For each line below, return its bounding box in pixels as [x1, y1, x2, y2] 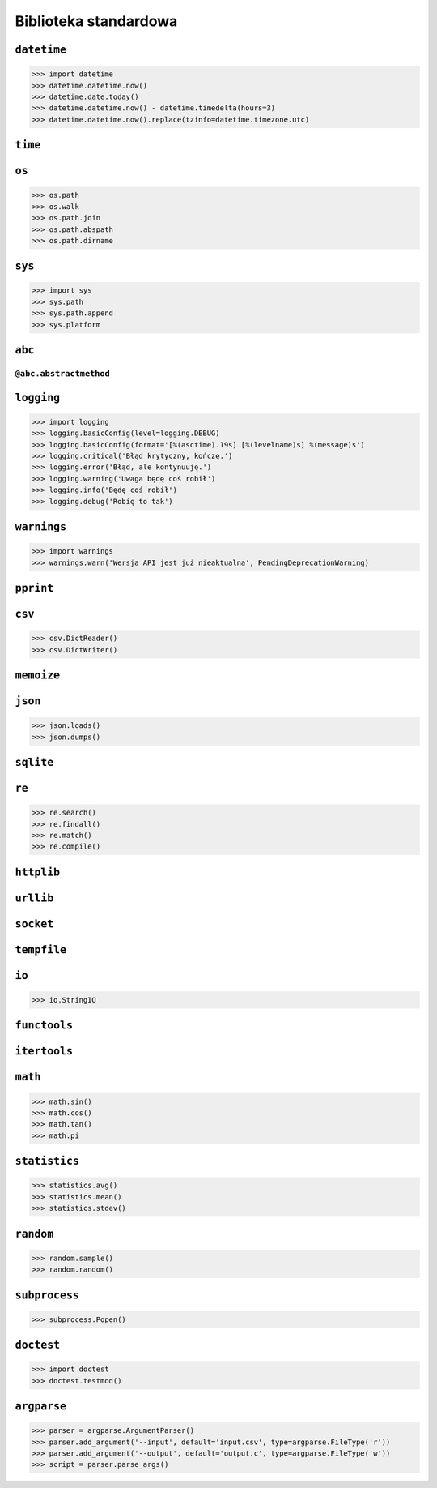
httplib [15, 866, 61, 879]
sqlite [15, 755, 54, 769]
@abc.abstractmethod [15, 369, 111, 379]
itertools [15, 1045, 73, 1058]
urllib [15, 892, 54, 904]
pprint [15, 581, 54, 595]
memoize [15, 669, 61, 682]
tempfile [15, 943, 67, 956]
